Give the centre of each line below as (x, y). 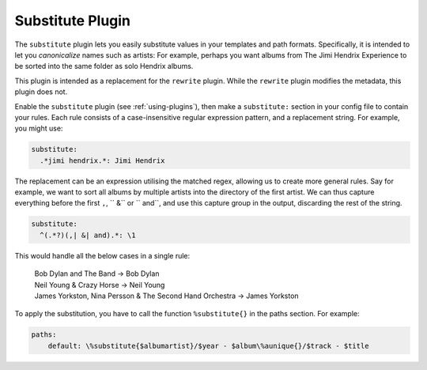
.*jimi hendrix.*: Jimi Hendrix (102, 160)
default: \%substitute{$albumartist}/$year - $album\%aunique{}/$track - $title (208, 345)
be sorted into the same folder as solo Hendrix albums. (104, 66)
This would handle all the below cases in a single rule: (102, 255)
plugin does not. (41, 92)
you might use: (39, 128)
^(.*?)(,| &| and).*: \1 (88, 235)
